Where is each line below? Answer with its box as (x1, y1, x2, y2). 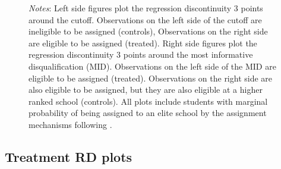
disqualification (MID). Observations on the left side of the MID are (29, 60, 276, 72)
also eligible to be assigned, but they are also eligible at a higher (29, 83, 263, 96)
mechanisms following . (29, 118, 112, 130)
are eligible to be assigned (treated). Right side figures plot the (29, 36, 257, 49)
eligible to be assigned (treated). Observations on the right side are (29, 71, 273, 84)
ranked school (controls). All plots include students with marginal (29, 95, 268, 107)
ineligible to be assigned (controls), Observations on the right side (29, 25, 268, 37)
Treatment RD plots (5, 147, 132, 165)
